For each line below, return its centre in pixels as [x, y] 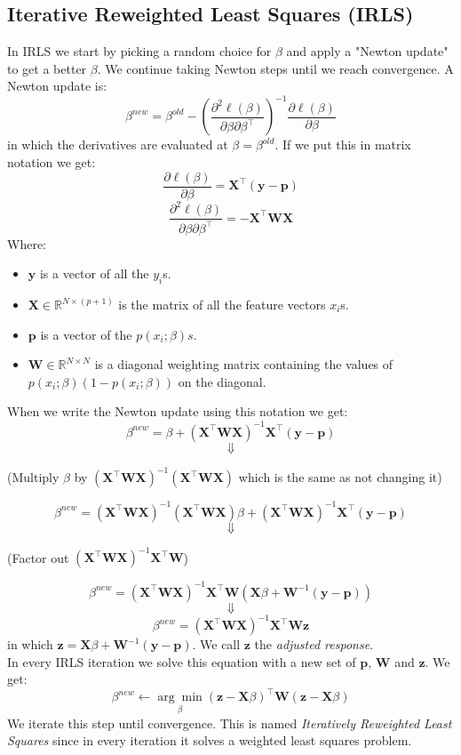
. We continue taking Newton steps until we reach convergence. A [275, 68]
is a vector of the [86, 334]
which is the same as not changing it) [340, 477]
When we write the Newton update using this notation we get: [178, 411]
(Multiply [33, 477]
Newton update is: [57, 86]
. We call [216, 644]
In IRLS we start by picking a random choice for [139, 51]
